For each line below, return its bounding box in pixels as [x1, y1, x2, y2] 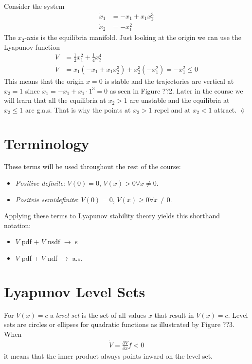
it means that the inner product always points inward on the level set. [4, 351, 213, 361]
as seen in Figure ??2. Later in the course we [109, 85, 243, 96]
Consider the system [4, 1, 65, 11]
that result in [154, 309, 194, 320]
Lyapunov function [4, 41, 60, 52]
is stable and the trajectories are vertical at [105, 76, 234, 86]
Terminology [4, 133, 90, 153]
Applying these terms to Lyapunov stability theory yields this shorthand [4, 211, 220, 221]
